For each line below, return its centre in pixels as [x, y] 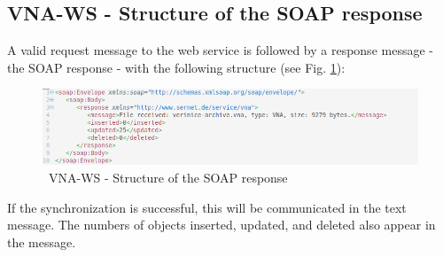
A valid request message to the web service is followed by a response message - [220, 50]
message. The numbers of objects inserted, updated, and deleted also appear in [221, 225]
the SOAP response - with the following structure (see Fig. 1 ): [176, 67]
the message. [42, 241]
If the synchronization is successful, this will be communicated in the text [207, 207]
